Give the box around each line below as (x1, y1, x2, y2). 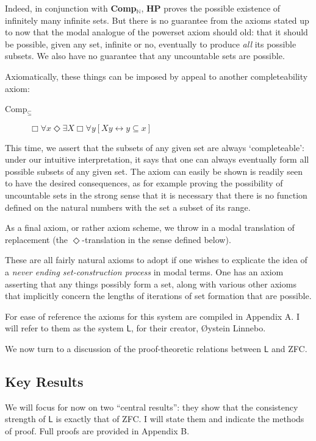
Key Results (5, 372, 84, 390)
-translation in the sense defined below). (82, 233, 231, 245)
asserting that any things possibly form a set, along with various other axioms (5, 277, 296, 290)
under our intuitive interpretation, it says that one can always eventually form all (5, 153, 309, 166)
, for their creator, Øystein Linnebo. (131, 322, 266, 334)
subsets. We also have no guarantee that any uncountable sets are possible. (5, 49, 285, 62)
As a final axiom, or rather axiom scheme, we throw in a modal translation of (5, 221, 295, 234)
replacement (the (5, 233, 68, 245)
